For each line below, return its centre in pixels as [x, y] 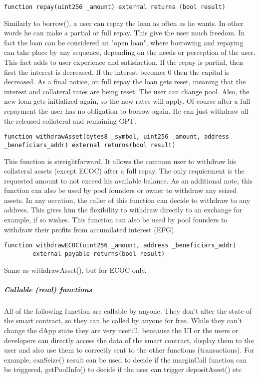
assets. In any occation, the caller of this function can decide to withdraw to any [127, 200]
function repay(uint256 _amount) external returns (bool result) [115, 7]
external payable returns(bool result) [99, 254]
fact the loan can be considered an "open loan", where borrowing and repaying [124, 42]
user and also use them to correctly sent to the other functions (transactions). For [129, 350]
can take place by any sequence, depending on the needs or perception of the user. [130, 52]
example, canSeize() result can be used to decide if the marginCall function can [126, 359]
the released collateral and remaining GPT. [70, 120]
